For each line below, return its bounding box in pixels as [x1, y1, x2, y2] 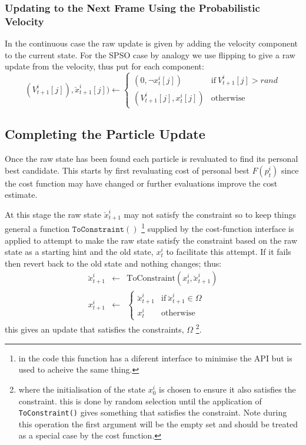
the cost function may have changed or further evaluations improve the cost [5, 177, 278, 189]
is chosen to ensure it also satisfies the [159, 383, 296, 395]
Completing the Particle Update [5, 125, 205, 143]
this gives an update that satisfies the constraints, [5, 323, 184, 336]
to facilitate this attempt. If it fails [166, 245, 291, 258]
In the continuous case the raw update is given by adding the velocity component [5, 37, 298, 49]
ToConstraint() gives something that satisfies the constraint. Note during [18, 406, 287, 419]
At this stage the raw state [5, 208, 101, 220]
